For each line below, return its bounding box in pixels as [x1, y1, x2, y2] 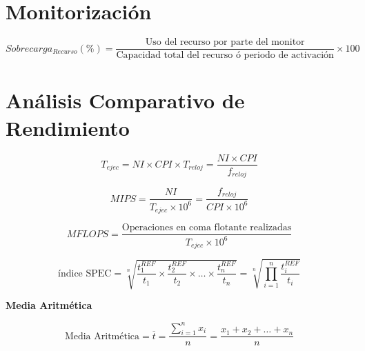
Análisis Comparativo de [6, 86, 245, 114]
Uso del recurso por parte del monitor [145, 37, 305, 48]
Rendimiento [6, 113, 130, 141]
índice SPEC [58, 268, 112, 279]
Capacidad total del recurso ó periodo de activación [116, 50, 334, 61]
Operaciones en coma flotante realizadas [121, 223, 292, 233]
